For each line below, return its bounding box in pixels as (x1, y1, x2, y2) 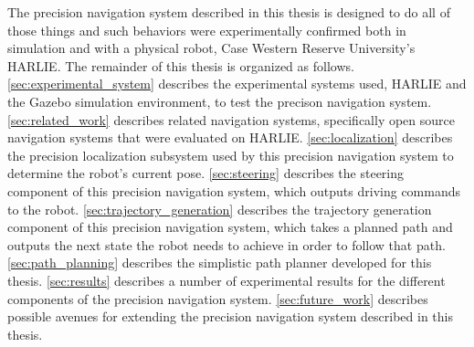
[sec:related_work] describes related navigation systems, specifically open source (7, 110, 456, 129)
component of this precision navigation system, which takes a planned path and (7, 217, 453, 237)
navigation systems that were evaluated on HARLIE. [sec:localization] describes (7, 128, 453, 147)
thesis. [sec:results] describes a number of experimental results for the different (7, 270, 446, 289)
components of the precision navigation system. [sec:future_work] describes (7, 289, 428, 308)
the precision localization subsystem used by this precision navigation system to (7, 145, 454, 164)
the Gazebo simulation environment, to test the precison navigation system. (7, 91, 432, 110)
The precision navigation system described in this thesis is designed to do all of (7, 3, 450, 21)
